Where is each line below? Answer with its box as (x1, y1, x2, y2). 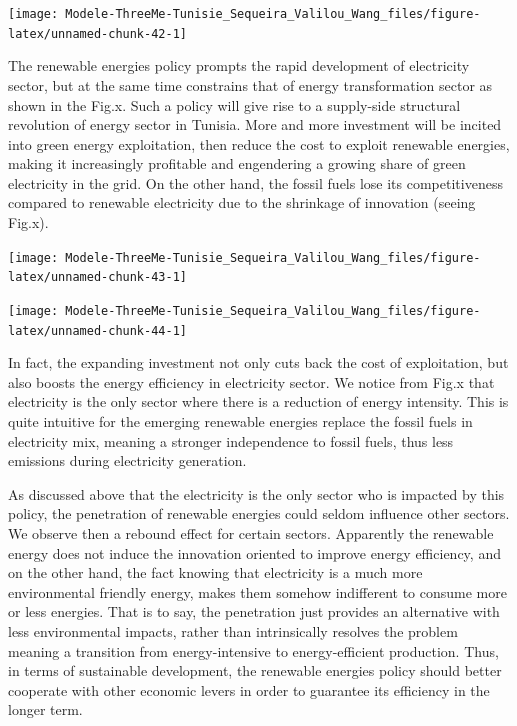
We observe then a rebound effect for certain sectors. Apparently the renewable (8, 523, 494, 544)
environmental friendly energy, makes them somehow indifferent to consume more (8, 581, 507, 602)
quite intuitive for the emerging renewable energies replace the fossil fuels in (8, 411, 473, 432)
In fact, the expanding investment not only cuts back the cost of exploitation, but (8, 352, 509, 373)
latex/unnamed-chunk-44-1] (8, 323, 187, 338)
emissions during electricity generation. (8, 450, 247, 471)
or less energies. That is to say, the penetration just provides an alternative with (8, 601, 500, 622)
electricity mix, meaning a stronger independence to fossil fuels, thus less (8, 430, 454, 451)
